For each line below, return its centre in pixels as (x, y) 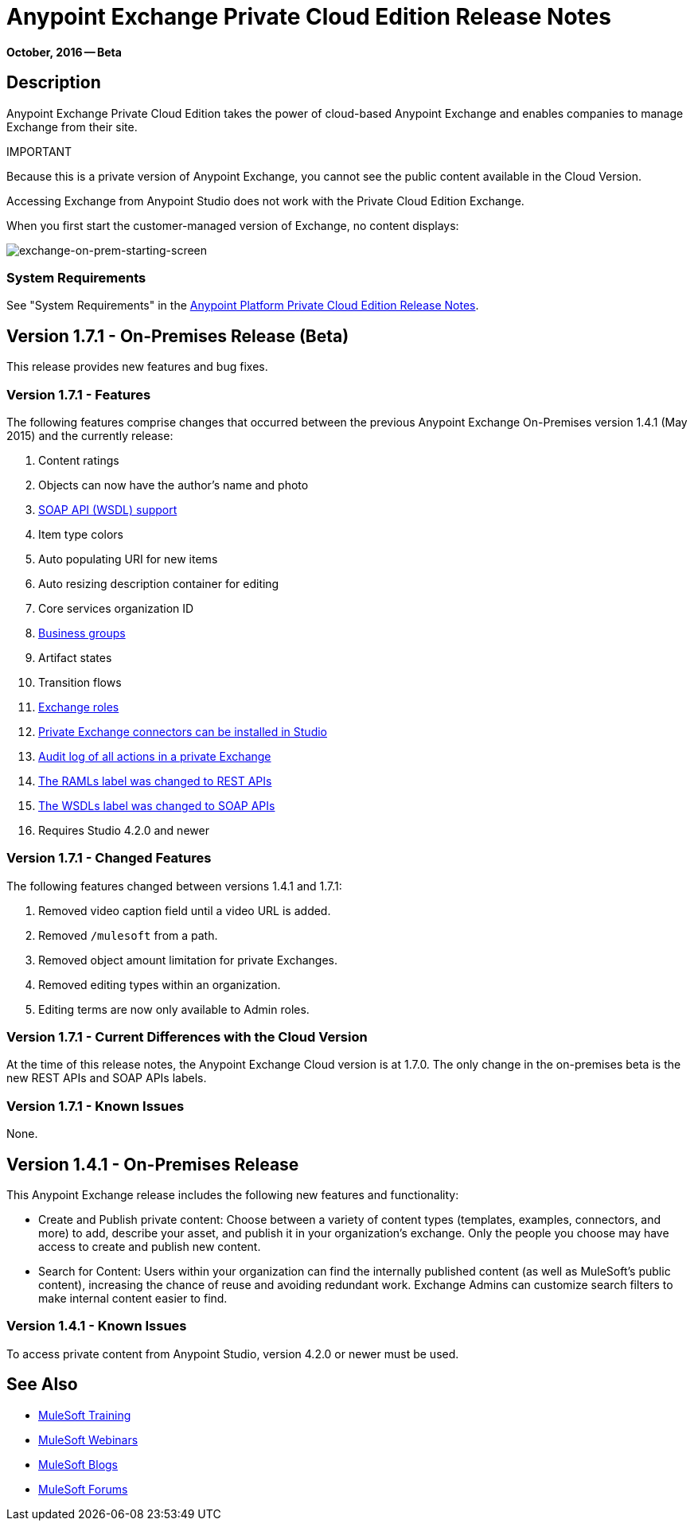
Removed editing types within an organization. (160, 984)
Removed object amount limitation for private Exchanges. (188, 960)
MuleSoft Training (85, 1415)
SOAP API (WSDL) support (108, 509)
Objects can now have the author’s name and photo (173, 485)
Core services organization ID (116, 608)
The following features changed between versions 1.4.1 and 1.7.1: (174, 886)
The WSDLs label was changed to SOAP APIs (157, 805)
